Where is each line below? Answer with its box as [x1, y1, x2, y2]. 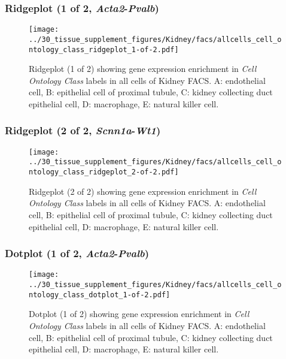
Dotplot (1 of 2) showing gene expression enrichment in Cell [29, 307, 250, 320]
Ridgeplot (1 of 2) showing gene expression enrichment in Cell [29, 62, 257, 75]
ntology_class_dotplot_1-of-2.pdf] [29, 290, 171, 299]
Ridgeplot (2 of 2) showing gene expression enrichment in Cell [29, 185, 257, 197]
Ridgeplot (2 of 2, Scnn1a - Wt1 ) [5, 123, 161, 138]
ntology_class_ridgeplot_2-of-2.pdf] [29, 168, 179, 177]
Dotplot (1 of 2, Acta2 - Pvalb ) [5, 246, 150, 261]
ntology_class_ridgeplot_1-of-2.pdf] [29, 45, 179, 54]
